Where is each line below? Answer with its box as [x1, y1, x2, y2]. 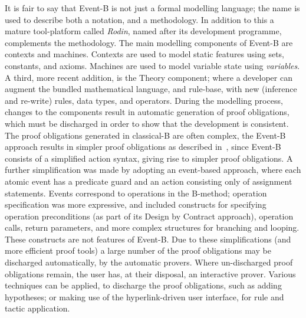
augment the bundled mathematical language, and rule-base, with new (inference [5, 83, 297, 95]
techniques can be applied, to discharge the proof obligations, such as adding [5, 279, 282, 291]
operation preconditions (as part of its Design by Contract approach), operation [5, 209, 294, 222]
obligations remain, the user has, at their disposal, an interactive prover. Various [5, 267, 296, 280]
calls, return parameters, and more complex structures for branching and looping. [5, 221, 300, 234]
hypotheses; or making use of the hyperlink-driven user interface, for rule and [5, 290, 284, 303]
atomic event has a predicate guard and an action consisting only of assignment [5, 175, 292, 187]
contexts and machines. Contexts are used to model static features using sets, [5, 48, 284, 60]
